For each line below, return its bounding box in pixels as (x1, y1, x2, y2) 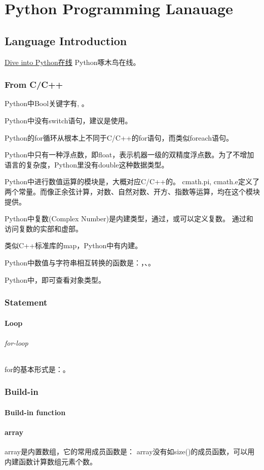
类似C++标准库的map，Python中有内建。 (5, 240, 142, 251)
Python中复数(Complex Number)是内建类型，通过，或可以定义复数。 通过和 (5, 213, 253, 224)
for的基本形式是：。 (5, 363, 70, 374)
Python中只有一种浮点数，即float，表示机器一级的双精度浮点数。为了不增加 (5, 149, 254, 160)
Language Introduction (5, 32, 127, 48)
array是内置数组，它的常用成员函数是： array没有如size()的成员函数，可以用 (5, 446, 255, 457)
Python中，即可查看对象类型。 (5, 274, 105, 285)
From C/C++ (5, 78, 63, 91)
